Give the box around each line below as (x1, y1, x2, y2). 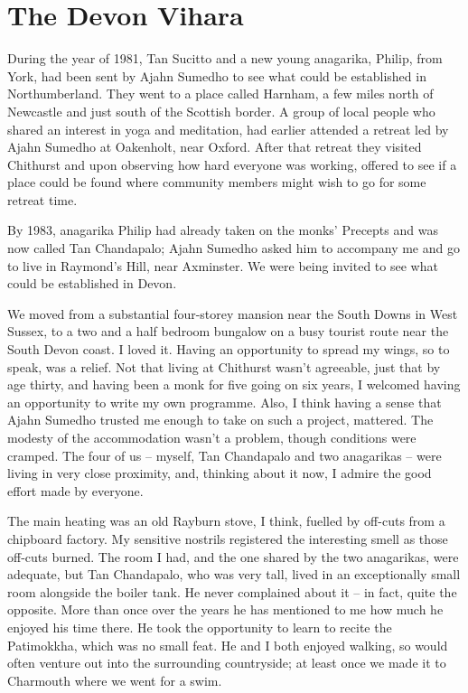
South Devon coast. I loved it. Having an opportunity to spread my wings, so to (7, 340, 450, 359)
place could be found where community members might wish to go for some (7, 173, 426, 192)
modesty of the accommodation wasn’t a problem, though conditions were (7, 428, 417, 446)
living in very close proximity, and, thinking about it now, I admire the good (7, 464, 432, 482)
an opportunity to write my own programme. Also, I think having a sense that (7, 392, 442, 411)
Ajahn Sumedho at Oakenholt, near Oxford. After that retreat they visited (7, 137, 422, 156)
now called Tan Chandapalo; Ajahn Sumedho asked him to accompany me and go (7, 239, 460, 258)
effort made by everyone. (7, 481, 144, 500)
